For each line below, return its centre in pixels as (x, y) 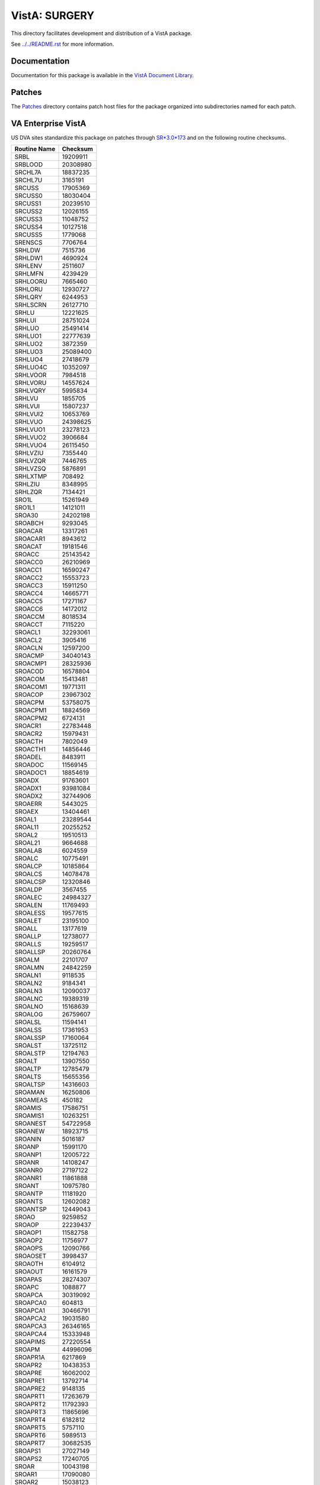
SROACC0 (29, 563)
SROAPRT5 (30, 1427)
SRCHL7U (28, 180)
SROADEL (28, 757)
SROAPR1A (30, 1357)
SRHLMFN (29, 274)
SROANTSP (31, 1209)
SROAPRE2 (30, 1389)
